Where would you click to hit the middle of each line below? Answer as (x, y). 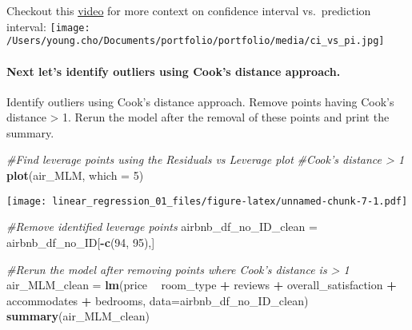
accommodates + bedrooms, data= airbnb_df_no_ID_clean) (158, 300)
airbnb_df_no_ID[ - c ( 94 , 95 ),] (81, 242)
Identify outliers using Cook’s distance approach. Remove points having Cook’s (200, 101)
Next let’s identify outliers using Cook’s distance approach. (174, 71)
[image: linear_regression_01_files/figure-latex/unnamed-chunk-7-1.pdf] (207, 201)
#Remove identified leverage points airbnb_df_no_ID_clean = (162, 227)
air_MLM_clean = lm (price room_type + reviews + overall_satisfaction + (202, 285)
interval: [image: (48, 26)
